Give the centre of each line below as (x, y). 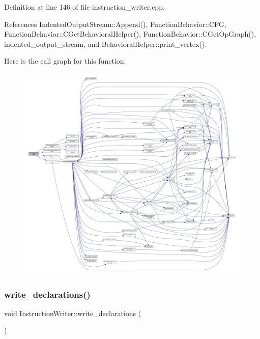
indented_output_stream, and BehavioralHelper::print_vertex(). (106, 44)
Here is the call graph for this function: (65, 61)
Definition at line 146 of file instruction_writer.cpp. (84, 7)
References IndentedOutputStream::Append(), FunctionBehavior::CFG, (115, 24)
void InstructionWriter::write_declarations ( (73, 313)
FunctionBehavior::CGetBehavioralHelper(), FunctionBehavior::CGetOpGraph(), (130, 34)
